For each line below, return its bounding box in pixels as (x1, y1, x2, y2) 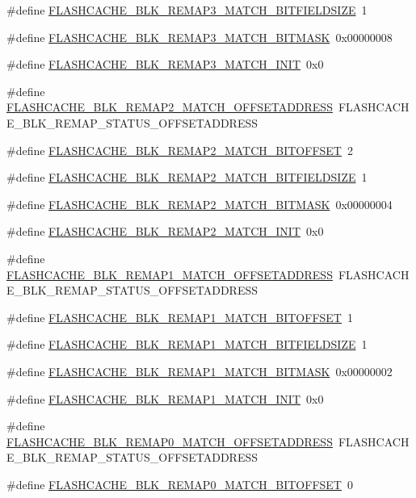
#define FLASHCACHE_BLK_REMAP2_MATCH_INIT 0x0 (6, 223, 324, 240)
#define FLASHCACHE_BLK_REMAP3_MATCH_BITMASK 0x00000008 (6, 28, 393, 45)
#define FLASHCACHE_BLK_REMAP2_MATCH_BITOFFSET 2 (6, 141, 353, 158)
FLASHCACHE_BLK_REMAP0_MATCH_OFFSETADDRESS (6, 433, 333, 450)
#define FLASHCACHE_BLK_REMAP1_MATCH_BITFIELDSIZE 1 (6, 336, 368, 353)
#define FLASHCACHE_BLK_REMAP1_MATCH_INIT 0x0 (6, 390, 324, 407)
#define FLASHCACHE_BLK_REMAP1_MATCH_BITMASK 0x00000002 (6, 362, 393, 379)
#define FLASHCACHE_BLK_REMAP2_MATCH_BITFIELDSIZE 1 (6, 169, 368, 186)
